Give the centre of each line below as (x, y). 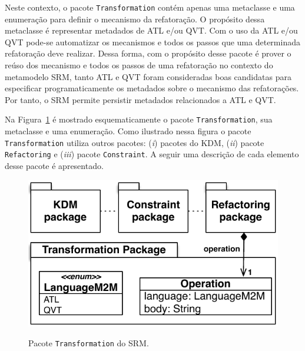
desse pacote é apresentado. (54, 165)
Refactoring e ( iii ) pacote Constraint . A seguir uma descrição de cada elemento (152, 154)
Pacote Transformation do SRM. (89, 343)
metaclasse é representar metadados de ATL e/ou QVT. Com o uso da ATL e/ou (151, 30)
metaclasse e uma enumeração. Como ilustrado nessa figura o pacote (128, 131)
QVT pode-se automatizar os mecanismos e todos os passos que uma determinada (152, 42)
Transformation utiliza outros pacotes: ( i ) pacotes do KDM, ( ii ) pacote (135, 142)
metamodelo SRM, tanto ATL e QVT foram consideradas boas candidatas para (148, 76)
